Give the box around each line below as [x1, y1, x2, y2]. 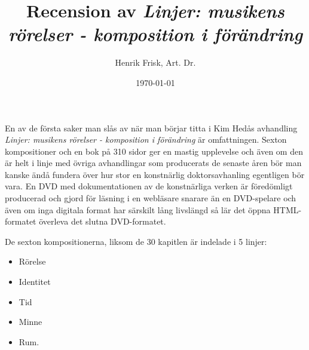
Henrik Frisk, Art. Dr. [115, 56, 196, 69]
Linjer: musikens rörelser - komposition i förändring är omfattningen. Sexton [5, 133, 287, 146]
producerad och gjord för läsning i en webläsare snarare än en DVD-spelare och [5, 192, 296, 204]
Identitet [19, 275, 51, 288]
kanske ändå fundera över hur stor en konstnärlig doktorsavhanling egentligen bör [5, 168, 305, 180]
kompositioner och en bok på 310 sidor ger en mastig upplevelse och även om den [5, 145, 303, 157]
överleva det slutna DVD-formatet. [39, 215, 166, 228]
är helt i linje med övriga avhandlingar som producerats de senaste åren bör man [5, 156, 302, 169]
